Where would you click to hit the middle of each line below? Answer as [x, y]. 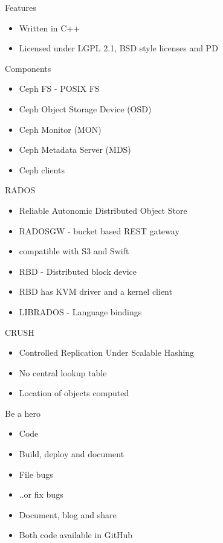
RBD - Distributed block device [78, 271]
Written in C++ [50, 27]
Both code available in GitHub [76, 535]
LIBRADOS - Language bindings [80, 311]
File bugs [36, 474]
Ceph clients [42, 169]
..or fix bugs [41, 494]
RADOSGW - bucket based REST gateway [99, 230]
